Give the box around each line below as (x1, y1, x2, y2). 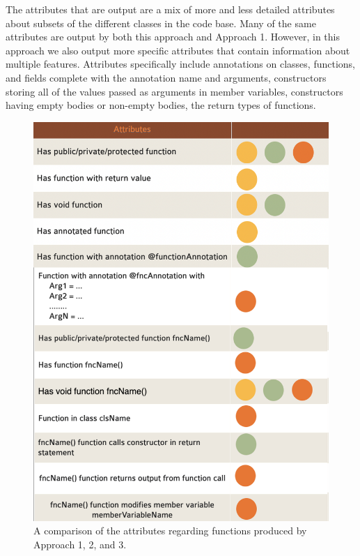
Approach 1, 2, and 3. (33, 536, 127, 551)
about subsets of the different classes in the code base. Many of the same (6, 15, 316, 30)
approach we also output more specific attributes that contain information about (6, 43, 350, 57)
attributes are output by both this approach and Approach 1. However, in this (6, 29, 340, 44)
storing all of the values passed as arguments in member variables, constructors (6, 84, 343, 98)
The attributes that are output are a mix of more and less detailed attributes (6, 2, 335, 16)
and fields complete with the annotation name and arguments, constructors (6, 70, 327, 84)
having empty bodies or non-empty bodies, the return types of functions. (6, 98, 316, 112)
